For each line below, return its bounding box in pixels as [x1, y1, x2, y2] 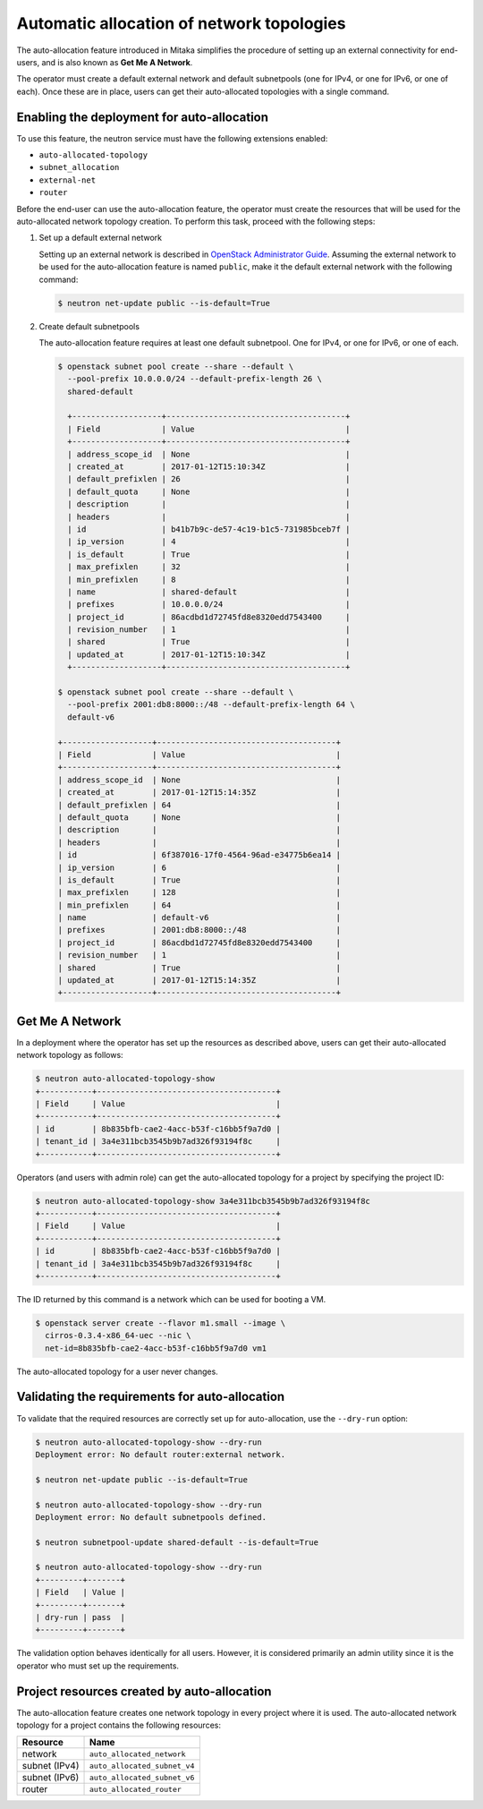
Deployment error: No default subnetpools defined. [35, 1512, 267, 1522]
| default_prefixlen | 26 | [67, 474, 351, 484]
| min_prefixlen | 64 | [57, 900, 342, 910]
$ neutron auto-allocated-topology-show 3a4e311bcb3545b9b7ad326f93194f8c [35, 1196, 371, 1206]
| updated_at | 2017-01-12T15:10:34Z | [67, 649, 351, 660]
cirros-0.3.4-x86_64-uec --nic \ [45, 1330, 191, 1341]
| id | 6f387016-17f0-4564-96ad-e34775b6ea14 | [57, 850, 342, 860]
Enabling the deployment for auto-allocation [16, 109, 268, 124]
